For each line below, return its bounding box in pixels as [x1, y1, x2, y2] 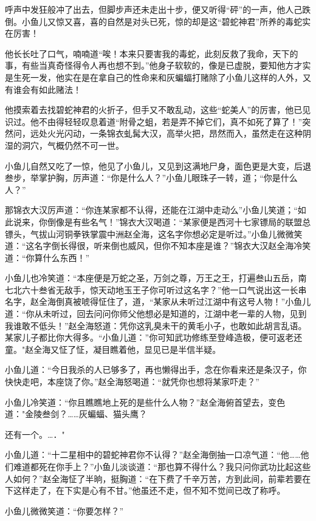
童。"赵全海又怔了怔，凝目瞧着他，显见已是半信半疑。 [5, 342, 221, 355]
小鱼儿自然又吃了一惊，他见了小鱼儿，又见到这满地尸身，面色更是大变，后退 [5, 159, 311, 172]
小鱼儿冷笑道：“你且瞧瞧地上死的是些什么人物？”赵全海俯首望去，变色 [5, 395, 286, 408]
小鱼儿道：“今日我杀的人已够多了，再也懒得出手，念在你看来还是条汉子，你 [5, 363, 307, 376]
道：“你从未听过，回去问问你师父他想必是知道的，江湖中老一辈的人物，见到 [5, 307, 307, 320]
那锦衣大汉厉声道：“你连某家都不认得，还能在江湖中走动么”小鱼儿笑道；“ [5, 203, 298, 216]
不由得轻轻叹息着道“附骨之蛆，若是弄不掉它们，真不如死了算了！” [38, 115, 303, 128]
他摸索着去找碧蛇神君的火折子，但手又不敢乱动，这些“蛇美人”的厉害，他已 [5, 103, 303, 116]
